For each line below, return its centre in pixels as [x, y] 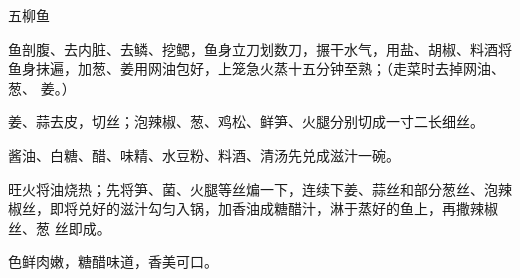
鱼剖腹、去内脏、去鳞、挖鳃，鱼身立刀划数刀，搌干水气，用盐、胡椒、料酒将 [260, 48]
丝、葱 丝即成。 [59, 227]
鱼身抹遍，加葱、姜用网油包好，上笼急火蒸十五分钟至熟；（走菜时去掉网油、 [256, 68]
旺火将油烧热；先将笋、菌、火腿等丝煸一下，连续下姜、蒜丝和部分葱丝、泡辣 [260, 188]
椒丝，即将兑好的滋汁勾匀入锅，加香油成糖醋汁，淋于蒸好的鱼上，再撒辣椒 [253, 208]
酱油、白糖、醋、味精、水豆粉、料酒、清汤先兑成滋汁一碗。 [204, 154]
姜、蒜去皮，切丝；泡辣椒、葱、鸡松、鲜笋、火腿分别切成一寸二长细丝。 [246, 121]
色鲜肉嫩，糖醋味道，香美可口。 [113, 261]
